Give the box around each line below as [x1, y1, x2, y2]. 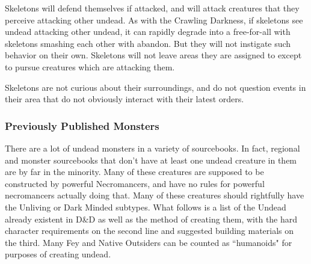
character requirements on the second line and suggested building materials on [5, 224, 294, 237]
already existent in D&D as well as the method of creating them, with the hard [5, 212, 298, 225]
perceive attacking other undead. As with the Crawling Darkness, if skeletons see [5, 13, 303, 26]
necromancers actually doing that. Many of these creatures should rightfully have [5, 189, 304, 201]
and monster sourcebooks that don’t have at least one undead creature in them [5, 153, 297, 166]
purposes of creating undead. [5, 248, 111, 260]
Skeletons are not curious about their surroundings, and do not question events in [5, 81, 306, 93]
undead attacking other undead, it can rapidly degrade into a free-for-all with [5, 25, 291, 38]
